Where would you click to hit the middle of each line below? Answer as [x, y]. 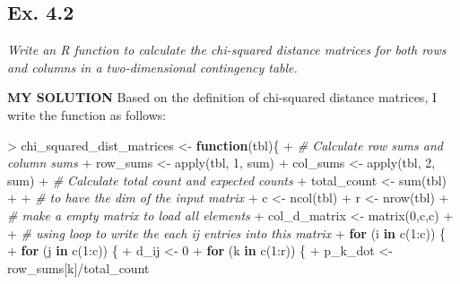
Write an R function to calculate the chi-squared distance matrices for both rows [227, 50]
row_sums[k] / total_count [78, 267]
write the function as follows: [87, 114]
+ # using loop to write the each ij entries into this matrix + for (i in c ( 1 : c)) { [227, 232]
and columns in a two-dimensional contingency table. [152, 67]
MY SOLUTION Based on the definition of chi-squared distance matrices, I [222, 97]
